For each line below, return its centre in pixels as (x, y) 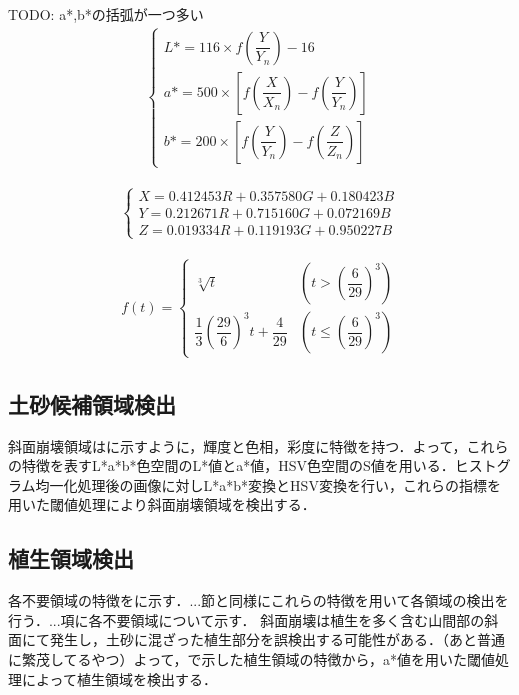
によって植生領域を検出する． (119, 678)
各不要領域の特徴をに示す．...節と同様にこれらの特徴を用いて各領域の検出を (258, 600)
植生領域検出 (71, 558)
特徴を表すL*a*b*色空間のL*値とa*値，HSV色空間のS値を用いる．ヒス (252, 465)
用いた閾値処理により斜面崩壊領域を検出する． (162, 504)
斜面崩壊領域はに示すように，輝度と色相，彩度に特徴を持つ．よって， (237, 445)
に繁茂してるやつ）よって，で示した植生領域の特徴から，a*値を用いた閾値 (252, 658)
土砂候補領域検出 (92, 403)
